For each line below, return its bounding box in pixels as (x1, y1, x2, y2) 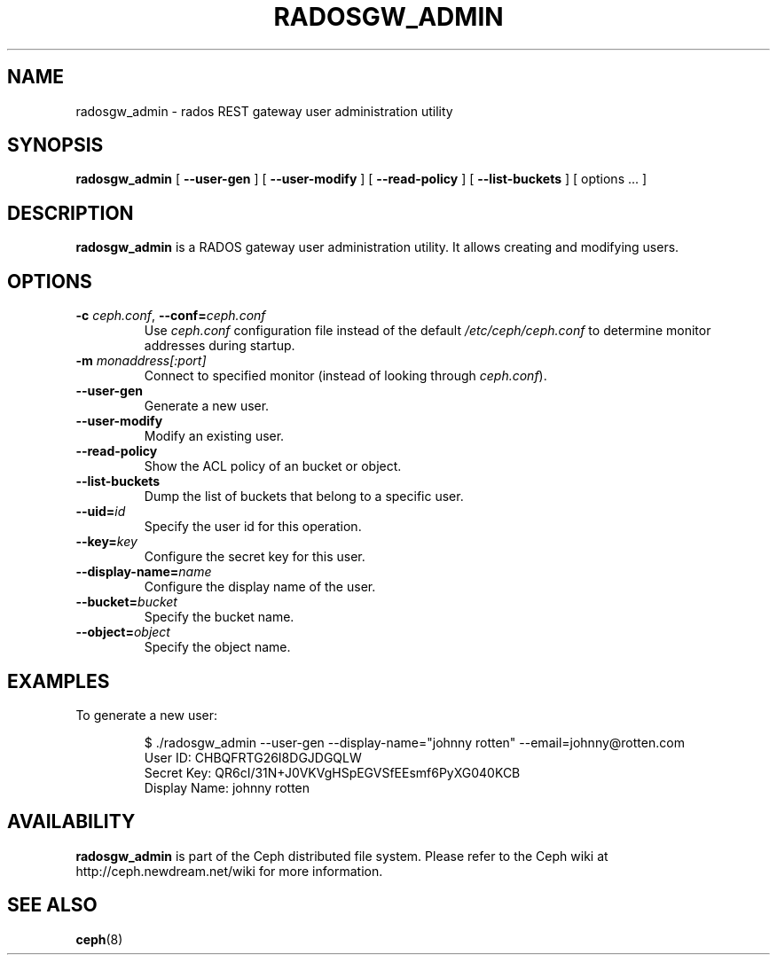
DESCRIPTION (7, 201, 134, 224)
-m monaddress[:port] (75, 353, 207, 369)
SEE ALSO (7, 894, 98, 917)
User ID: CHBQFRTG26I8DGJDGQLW (144, 749, 362, 765)
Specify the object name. (144, 639, 291, 655)
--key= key (75, 534, 137, 550)
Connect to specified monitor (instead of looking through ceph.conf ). (144, 368, 547, 384)
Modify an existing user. (144, 428, 285, 444)
